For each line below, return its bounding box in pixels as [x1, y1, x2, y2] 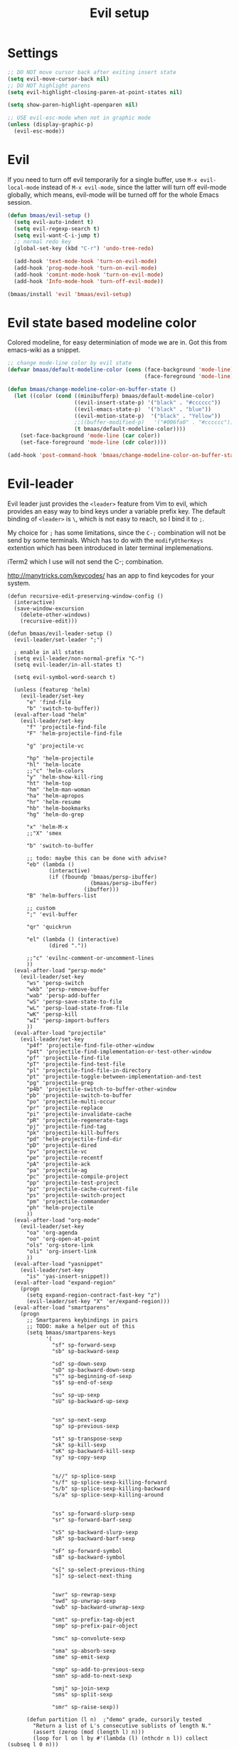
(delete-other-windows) [20, 611, 91, 618]
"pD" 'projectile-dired [26, 1141, 97, 1149]
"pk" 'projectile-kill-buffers [26, 1129, 119, 1136]
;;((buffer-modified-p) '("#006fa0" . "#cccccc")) [74, 419, 234, 426]
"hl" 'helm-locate [26, 761, 81, 768]
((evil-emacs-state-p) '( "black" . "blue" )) [74, 405, 212, 413]
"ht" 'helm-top [26, 780, 72, 787]
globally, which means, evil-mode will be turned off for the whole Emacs [7, 190, 219, 199]
